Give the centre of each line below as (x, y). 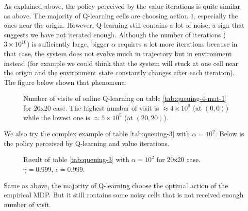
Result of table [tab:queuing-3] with (76, 159)
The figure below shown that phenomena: (66, 82)
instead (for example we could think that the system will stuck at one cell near (121, 63)
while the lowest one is (57, 117)
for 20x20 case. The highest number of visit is (91, 107)
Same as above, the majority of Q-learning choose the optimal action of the (116, 185)
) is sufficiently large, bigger (68, 44)
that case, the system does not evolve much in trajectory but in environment (118, 53)
